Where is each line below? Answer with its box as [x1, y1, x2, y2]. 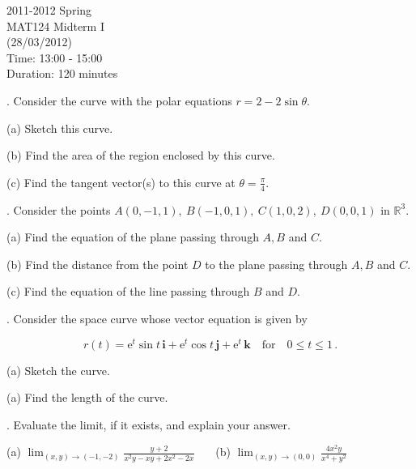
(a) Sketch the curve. [6, 361, 110, 378]
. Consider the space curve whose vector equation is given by [6, 309, 308, 326]
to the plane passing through [205, 255, 348, 272]
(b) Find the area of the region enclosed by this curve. [6, 147, 275, 164]
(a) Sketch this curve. [6, 119, 113, 136]
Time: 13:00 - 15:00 [6, 49, 103, 66]
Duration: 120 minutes [6, 65, 118, 82]
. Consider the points [6, 201, 111, 218]
